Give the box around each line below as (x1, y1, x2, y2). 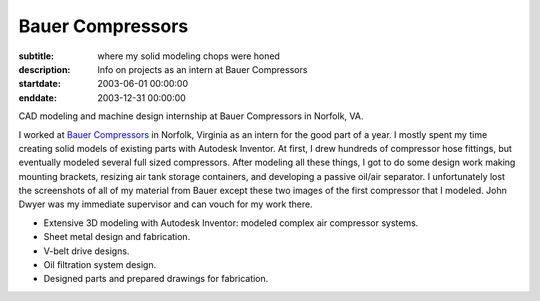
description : (18, 63, 71, 75)
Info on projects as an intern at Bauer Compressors (97, 63, 308, 75)
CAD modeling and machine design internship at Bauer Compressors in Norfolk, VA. (18, 110, 364, 122)
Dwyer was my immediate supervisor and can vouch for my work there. (18, 198, 314, 210)
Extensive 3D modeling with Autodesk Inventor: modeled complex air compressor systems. (43, 216, 419, 229)
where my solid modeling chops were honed (97, 50, 280, 62)
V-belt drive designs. (43, 245, 130, 257)
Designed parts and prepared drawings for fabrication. (43, 273, 269, 285)
